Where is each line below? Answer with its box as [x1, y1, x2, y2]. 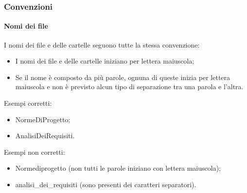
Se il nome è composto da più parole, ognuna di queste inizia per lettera [15, 72, 230, 82]
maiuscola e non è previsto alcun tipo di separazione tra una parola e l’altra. [15, 81, 244, 92]
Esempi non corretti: [4, 146, 65, 157]
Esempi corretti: [4, 98, 52, 108]
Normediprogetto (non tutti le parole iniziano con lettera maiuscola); [15, 163, 221, 173]
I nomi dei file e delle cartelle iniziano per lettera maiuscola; [15, 56, 194, 66]
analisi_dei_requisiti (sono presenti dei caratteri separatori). [15, 179, 196, 189]
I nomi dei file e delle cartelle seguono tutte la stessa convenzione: [4, 39, 200, 49]
